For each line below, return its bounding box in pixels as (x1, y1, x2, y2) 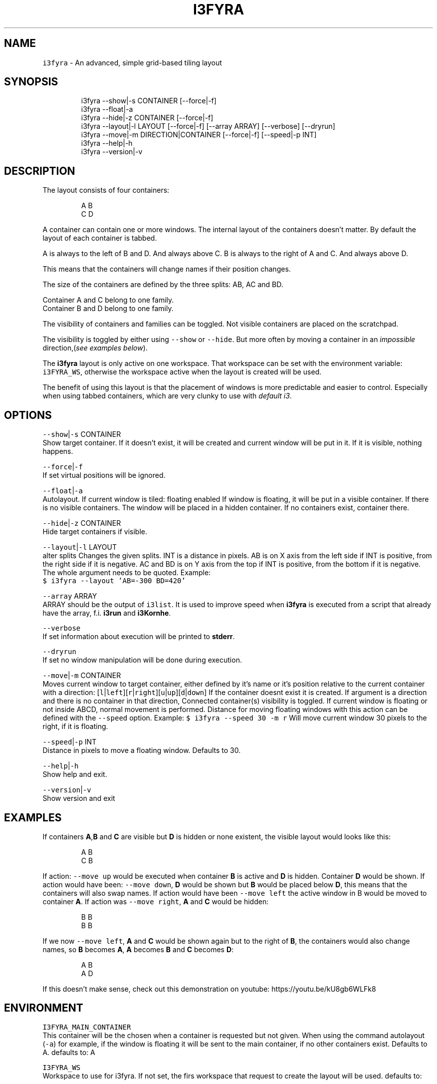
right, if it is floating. (42, 722, 108, 731)
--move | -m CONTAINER (42, 671, 121, 680)
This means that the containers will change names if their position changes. (42, 265, 291, 274)
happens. (42, 447, 73, 456)
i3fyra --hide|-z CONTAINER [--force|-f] (81, 113, 214, 122)
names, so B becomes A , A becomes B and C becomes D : (42, 945, 234, 954)
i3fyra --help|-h (81, 139, 133, 148)
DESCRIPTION (4, 164, 75, 177)
